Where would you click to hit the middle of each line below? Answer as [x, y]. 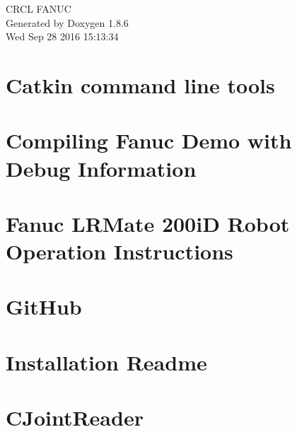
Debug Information [101, 168]
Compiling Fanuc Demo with [149, 140]
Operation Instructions [120, 251]
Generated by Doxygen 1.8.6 [67, 22]
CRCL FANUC [39, 8]
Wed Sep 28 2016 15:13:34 [62, 36]
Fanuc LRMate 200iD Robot [148, 223]
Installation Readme [106, 362]
